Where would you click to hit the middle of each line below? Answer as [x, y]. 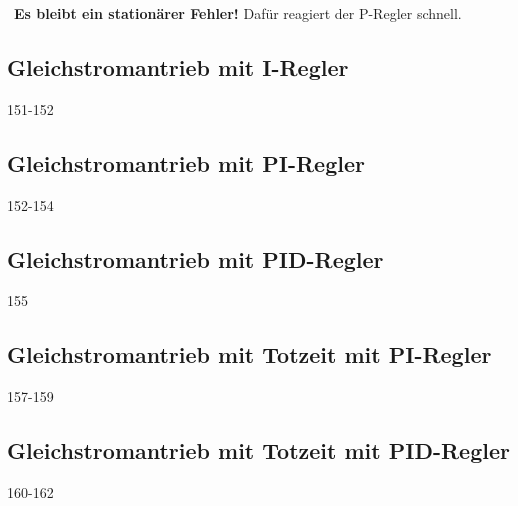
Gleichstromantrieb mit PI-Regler [186, 162]
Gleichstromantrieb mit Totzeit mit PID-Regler [258, 450]
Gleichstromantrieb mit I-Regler [178, 66]
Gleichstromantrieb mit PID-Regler [195, 258]
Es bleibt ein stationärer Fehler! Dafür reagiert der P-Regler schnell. [238, 13]
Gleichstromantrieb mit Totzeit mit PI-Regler [249, 354]
